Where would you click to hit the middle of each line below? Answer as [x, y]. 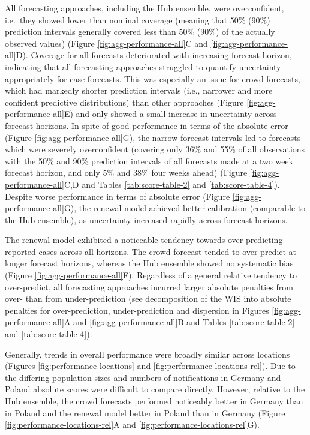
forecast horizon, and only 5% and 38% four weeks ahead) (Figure [126, 172]
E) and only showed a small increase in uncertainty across [170, 114]
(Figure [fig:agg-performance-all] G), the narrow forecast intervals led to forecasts [153, 137]
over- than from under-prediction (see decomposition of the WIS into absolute [148, 298]
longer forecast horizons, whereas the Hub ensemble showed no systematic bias [149, 263]
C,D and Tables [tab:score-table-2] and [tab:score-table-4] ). [172, 184]
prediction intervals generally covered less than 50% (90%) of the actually [140, 31]
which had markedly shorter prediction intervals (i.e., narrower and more [139, 90]
